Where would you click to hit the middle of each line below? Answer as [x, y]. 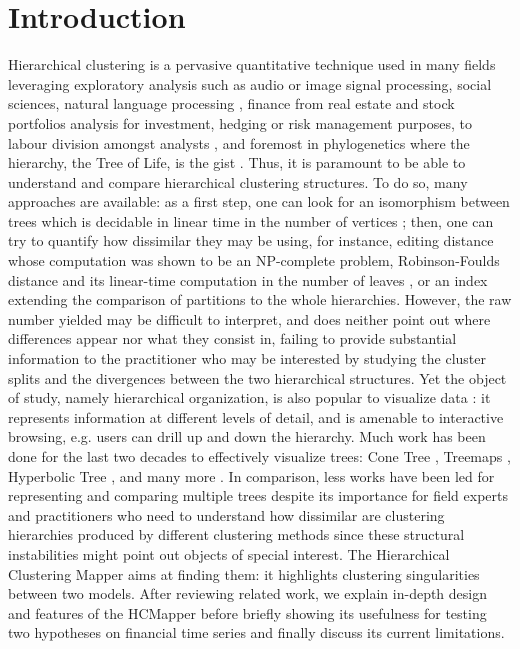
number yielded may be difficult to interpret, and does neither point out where [249, 318]
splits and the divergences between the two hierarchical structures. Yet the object [257, 377]
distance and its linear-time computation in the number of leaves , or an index [248, 279]
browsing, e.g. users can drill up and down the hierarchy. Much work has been [247, 436]
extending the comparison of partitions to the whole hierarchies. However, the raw [260, 299]
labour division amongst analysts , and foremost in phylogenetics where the [239, 142]
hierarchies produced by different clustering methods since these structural [236, 534]
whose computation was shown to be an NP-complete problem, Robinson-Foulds [254, 260]
